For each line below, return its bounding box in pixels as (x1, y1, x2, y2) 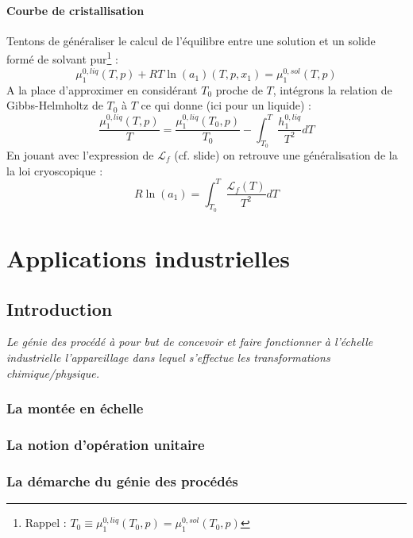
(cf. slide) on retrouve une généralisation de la (174, 146, 398, 163)
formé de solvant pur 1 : (6, 48, 118, 67)
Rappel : (25, 514, 67, 531)
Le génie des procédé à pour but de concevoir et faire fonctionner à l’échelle (6, 333, 373, 350)
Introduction (6, 296, 113, 321)
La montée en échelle (6, 398, 144, 418)
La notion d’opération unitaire (6, 434, 205, 454)
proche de (215, 81, 263, 98)
